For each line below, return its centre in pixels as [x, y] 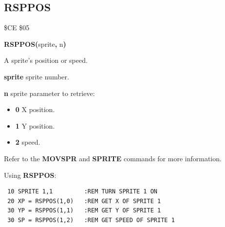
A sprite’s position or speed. [46, 60]
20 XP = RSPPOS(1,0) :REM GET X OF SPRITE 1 [84, 201]
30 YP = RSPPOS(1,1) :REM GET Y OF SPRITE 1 [84, 211]
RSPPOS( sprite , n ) [35, 44]
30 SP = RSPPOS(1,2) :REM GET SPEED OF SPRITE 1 [91, 220]
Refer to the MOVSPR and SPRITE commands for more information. [113, 158]
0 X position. [35, 109]
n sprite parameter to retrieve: [49, 93]
